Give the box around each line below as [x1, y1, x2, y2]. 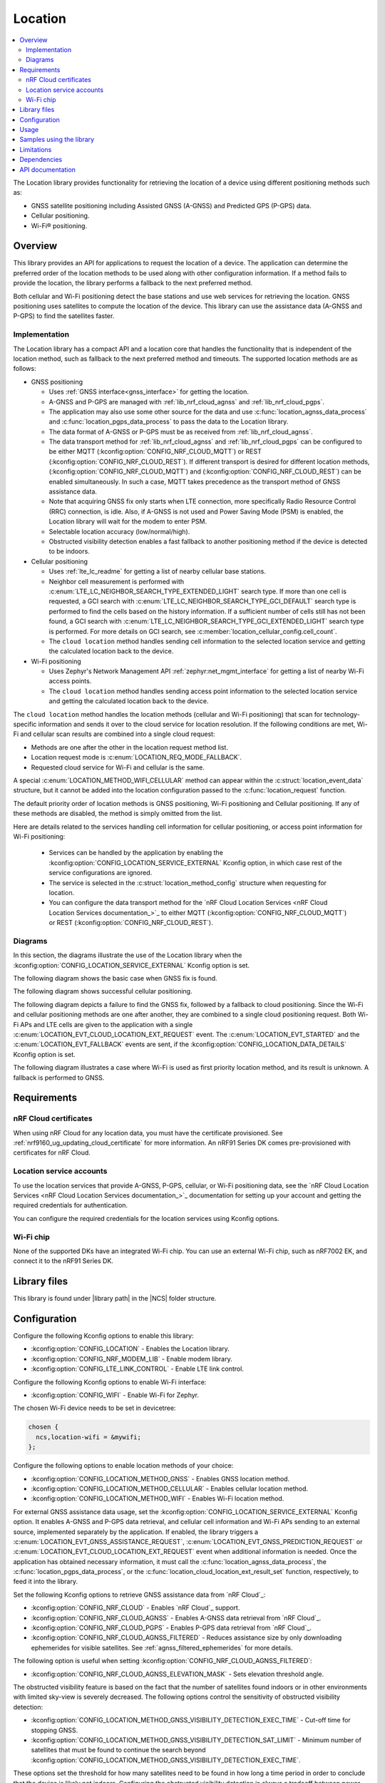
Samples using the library [19, 136, 95, 144]
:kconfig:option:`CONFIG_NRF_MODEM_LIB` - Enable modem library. [31, 1354, 232, 1363]
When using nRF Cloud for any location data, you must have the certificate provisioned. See [13, 1128, 283, 1137]
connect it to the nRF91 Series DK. [13, 1257, 114, 1265]
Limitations [19, 145, 52, 153]
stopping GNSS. [31, 1726, 78, 1735]
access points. [48, 677, 92, 685]
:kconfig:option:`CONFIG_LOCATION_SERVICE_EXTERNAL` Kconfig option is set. [13, 961, 250, 969]
